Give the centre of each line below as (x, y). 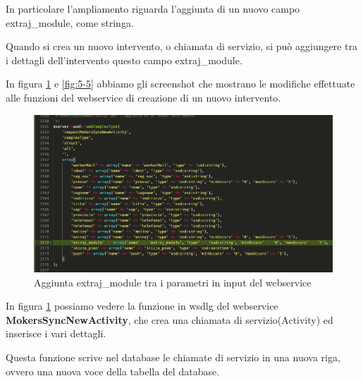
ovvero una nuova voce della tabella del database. (113, 371)
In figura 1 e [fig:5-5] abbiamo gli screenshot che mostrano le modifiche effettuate (180, 84)
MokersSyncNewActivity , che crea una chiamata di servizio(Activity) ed (170, 319)
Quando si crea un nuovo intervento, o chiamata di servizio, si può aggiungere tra (181, 46)
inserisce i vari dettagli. (56, 333)
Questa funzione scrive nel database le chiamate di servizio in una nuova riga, (173, 357)
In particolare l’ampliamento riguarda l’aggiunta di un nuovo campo (153, 8)
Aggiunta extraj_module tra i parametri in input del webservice (173, 282)
